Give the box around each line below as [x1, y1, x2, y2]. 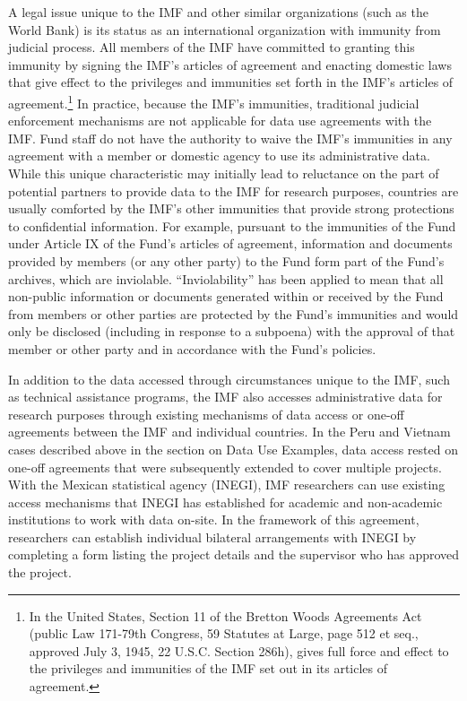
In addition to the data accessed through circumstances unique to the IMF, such [8, 369, 450, 388]
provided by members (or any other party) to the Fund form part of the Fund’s [8, 251, 445, 270]
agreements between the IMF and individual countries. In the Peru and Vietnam [8, 422, 451, 441]
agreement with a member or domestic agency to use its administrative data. [8, 146, 430, 165]
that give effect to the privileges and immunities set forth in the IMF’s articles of [8, 73, 454, 91]
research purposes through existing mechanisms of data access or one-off [8, 404, 404, 423]
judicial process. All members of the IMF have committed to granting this [8, 38, 415, 56]
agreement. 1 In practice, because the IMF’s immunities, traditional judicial [8, 91, 419, 112]
